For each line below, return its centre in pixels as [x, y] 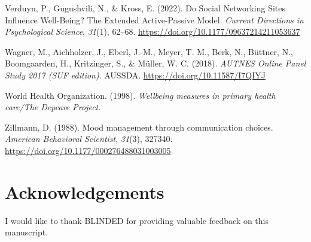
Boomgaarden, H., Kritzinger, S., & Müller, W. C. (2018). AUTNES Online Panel [155, 63]
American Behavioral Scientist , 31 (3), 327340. [89, 139]
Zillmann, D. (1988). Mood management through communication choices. [139, 127]
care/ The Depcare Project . [53, 107]
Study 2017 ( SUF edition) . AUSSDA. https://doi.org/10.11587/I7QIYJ [135, 75]
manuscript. [27, 232]
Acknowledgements [85, 191]
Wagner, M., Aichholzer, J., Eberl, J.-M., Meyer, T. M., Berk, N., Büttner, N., [149, 51]
